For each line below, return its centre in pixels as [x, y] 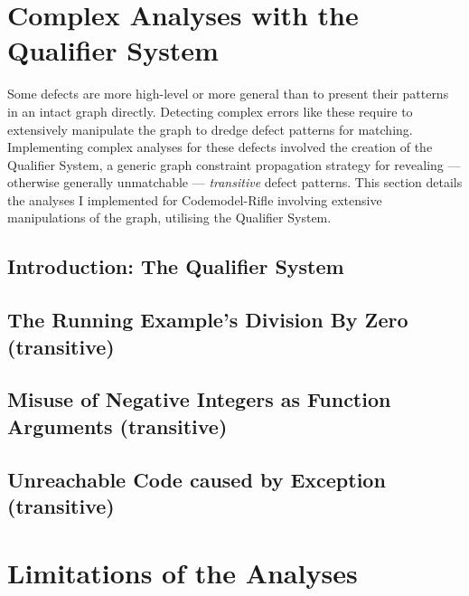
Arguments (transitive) [117, 426]
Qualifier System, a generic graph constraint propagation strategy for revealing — [234, 164]
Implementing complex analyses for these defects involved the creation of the [220, 147]
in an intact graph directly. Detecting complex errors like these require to [210, 111]
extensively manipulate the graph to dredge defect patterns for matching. [210, 129]
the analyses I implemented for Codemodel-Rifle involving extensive [195, 199]
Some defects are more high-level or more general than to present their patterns [228, 94]
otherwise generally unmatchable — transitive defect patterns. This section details [235, 182]
